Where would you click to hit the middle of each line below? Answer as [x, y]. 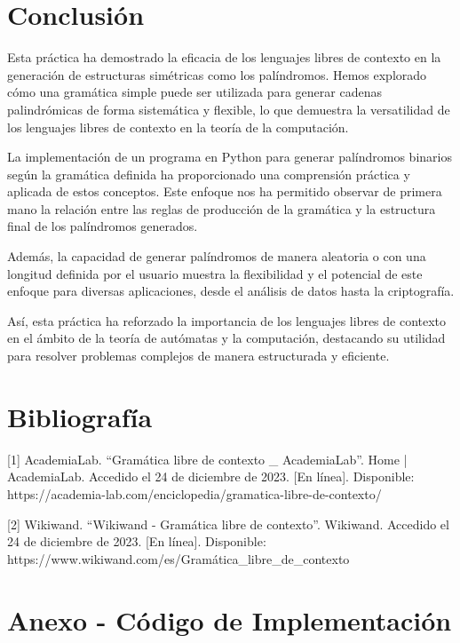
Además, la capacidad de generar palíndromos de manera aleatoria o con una [217, 256]
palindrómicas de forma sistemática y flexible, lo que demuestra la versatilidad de [229, 109]
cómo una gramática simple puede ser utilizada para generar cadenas [194, 92]
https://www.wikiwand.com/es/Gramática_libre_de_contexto [178, 558]
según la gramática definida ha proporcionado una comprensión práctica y [209, 174]
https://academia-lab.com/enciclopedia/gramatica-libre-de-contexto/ [194, 493]
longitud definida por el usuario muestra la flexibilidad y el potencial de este [215, 273]
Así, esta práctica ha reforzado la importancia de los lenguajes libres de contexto [227, 320]
